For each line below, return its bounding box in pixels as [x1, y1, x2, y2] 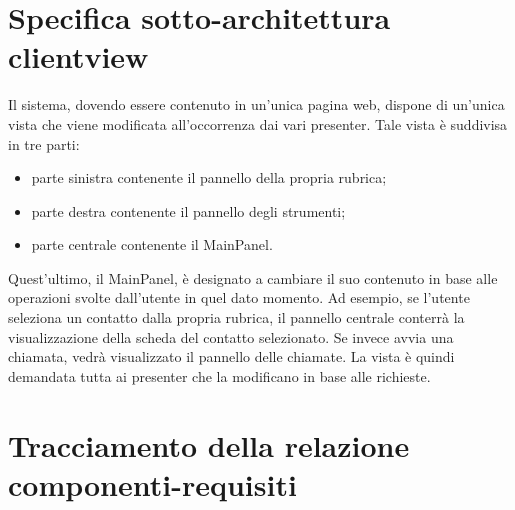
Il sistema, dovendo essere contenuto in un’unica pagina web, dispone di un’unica [8, 94, 505, 115]
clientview [8, 36, 149, 77]
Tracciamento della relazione [8, 424, 410, 465]
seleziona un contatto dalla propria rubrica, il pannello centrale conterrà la [8, 307, 465, 328]
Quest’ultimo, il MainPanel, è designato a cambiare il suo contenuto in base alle [8, 267, 498, 288]
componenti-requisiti [8, 463, 297, 504]
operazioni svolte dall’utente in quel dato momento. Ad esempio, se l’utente [8, 287, 470, 308]
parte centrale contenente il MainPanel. [31, 234, 273, 255]
